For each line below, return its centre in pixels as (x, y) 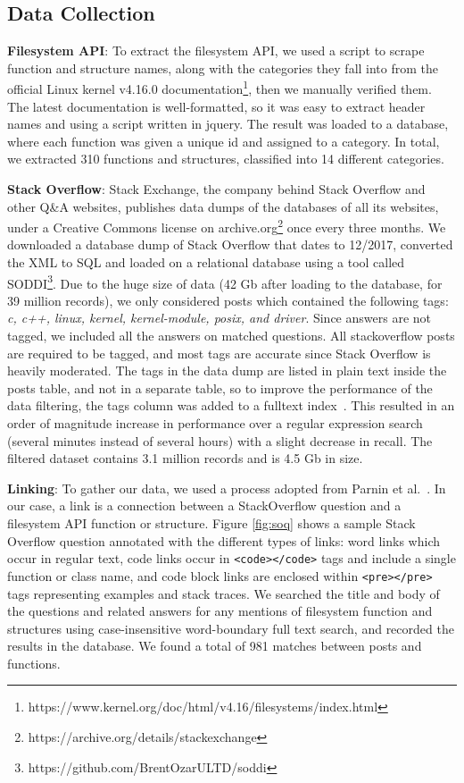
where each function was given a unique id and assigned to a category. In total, (224, 141)
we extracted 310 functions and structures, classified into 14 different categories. (226, 159)
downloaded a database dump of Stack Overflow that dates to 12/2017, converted (230, 244)
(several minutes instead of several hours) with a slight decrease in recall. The (220, 440)
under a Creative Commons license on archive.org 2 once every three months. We (227, 226)
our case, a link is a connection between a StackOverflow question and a (204, 505)
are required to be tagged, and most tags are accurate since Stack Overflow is (219, 353)
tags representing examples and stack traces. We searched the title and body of (224, 593)
